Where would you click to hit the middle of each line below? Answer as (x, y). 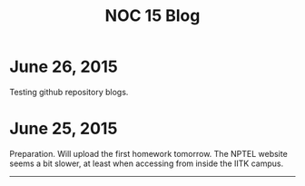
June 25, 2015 (64, 129)
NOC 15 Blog (152, 16)
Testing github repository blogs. (69, 92)
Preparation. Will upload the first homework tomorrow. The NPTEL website (148, 153)
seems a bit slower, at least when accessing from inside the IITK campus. (147, 163)
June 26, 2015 (64, 67)
